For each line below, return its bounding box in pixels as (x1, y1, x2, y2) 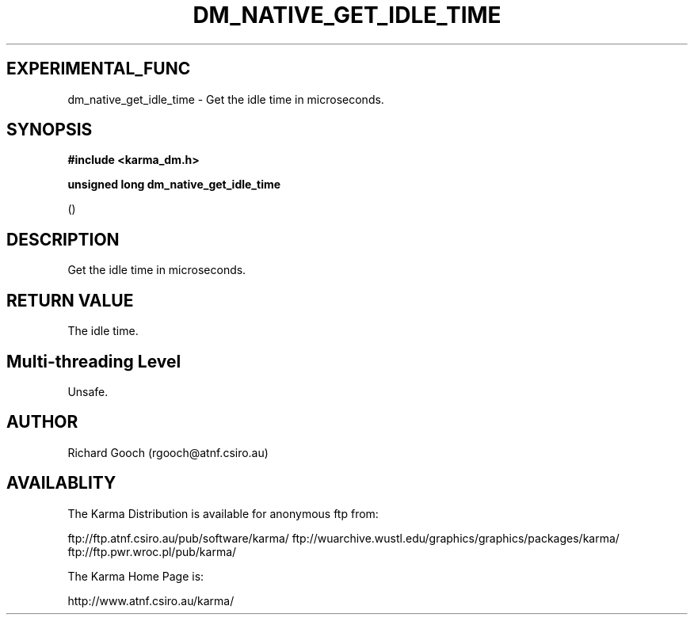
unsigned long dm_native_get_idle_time (67, 177, 281, 192)
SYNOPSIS (6, 120, 93, 140)
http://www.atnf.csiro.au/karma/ (67, 593, 235, 608)
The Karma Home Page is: (67, 569, 204, 583)
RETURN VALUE (6, 290, 134, 310)
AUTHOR (6, 412, 78, 432)
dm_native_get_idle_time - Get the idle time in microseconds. (67, 92, 384, 106)
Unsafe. (67, 384, 109, 398)
